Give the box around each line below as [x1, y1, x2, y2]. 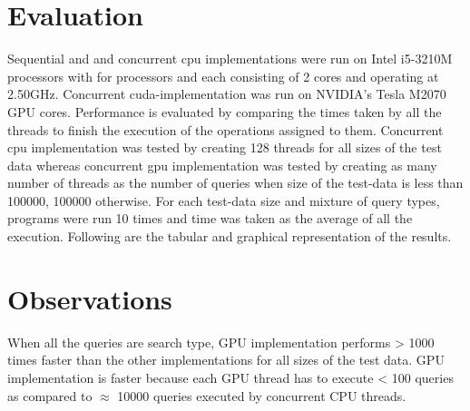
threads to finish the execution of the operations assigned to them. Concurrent [7, 120, 444, 139]
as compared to [7, 386, 93, 405]
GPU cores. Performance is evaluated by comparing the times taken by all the [7, 102, 442, 121]
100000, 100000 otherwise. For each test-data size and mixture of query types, [7, 191, 440, 210]
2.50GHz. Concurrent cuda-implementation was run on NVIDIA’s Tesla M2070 [7, 84, 446, 103]
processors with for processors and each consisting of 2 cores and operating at [7, 66, 439, 85]
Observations [7, 279, 172, 317]
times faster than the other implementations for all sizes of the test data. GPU [7, 350, 445, 369]
